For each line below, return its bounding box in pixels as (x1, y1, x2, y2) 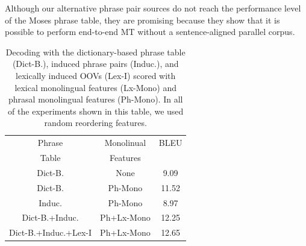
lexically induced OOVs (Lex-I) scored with (16, 69, 176, 81)
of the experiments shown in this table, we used (8, 104, 184, 117)
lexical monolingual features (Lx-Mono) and (14, 81, 177, 93)
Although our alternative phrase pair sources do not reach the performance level (5, 2, 301, 14)
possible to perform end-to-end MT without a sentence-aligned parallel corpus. (5, 25, 295, 38)
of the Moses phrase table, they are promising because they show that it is (5, 13, 280, 26)
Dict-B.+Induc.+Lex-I (9, 226, 92, 239)
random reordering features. (44, 116, 147, 129)
